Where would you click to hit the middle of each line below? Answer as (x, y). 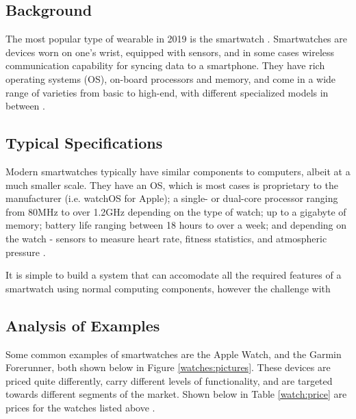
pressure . (26, 252)
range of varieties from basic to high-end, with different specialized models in (167, 92)
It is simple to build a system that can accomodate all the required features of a (174, 275)
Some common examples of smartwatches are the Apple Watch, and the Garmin (174, 354)
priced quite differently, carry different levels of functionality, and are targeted (169, 380)
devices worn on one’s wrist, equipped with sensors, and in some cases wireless (170, 52)
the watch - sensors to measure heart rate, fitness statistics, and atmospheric (166, 238)
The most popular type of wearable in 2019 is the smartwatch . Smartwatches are (177, 39)
